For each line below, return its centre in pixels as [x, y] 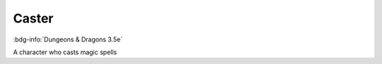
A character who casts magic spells [65, 52]
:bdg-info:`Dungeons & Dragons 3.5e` [68, 39]
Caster [33, 18]
